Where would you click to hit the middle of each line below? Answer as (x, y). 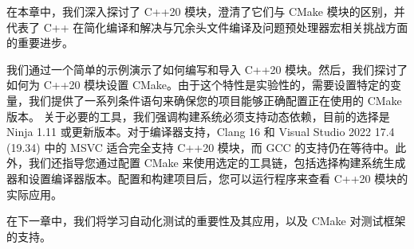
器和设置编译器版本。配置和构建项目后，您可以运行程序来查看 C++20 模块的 (207, 178)
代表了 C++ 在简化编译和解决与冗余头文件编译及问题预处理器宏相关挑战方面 (207, 27)
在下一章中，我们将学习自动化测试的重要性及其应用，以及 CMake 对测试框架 (206, 221)
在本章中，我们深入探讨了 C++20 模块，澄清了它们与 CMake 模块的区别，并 (206, 11)
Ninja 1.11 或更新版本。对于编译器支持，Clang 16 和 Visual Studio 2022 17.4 (201, 132)
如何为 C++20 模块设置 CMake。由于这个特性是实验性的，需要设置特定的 (199, 85)
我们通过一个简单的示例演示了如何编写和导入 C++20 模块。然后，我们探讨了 (207, 69)
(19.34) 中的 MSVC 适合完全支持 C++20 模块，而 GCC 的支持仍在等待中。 (201, 147)
